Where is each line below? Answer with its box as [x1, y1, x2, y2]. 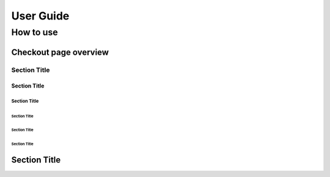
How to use [11, 27, 58, 38]
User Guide [11, 9, 70, 23]
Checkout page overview [11, 47, 109, 57]
